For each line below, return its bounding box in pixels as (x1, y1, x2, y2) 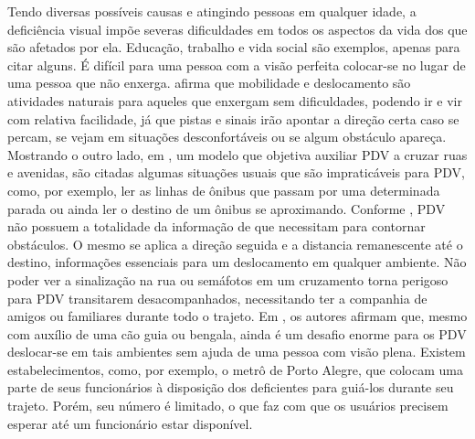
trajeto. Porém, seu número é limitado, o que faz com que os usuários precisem (7, 396, 449, 415)
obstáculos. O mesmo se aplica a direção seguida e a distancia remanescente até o (7, 234, 463, 253)
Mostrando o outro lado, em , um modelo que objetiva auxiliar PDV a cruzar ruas (7, 145, 468, 164)
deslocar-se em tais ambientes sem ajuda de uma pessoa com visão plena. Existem (7, 342, 466, 361)
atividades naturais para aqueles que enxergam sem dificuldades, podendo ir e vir (7, 91, 462, 110)
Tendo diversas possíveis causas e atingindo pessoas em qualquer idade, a (7, 2, 417, 20)
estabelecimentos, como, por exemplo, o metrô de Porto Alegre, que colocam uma (7, 359, 463, 379)
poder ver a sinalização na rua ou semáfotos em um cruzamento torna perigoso (7, 270, 449, 289)
